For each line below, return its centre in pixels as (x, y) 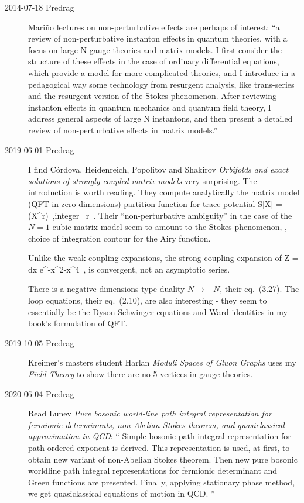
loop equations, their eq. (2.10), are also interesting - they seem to (148, 300)
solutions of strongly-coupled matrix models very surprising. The (143, 180)
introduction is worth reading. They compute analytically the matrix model (164, 192)
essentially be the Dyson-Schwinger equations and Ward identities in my (158, 311)
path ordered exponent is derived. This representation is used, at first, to (159, 447)
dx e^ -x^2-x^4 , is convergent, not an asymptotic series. (129, 269)
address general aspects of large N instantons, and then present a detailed (160, 118)
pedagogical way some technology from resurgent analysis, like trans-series (161, 84)
